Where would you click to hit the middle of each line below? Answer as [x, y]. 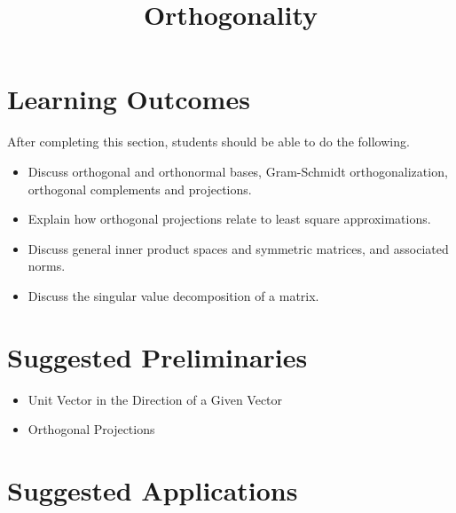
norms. [47, 266]
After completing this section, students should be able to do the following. [208, 142]
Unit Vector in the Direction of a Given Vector [155, 399]
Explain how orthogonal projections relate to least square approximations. [229, 219]
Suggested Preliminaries [157, 356]
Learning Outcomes [129, 99]
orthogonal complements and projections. [140, 189]
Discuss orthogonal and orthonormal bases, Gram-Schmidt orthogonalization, [238, 171]
